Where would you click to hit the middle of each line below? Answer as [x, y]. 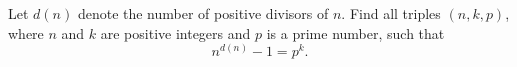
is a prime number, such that [355, 32]
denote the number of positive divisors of [203, 13]
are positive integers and [175, 32]
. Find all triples [391, 13]
